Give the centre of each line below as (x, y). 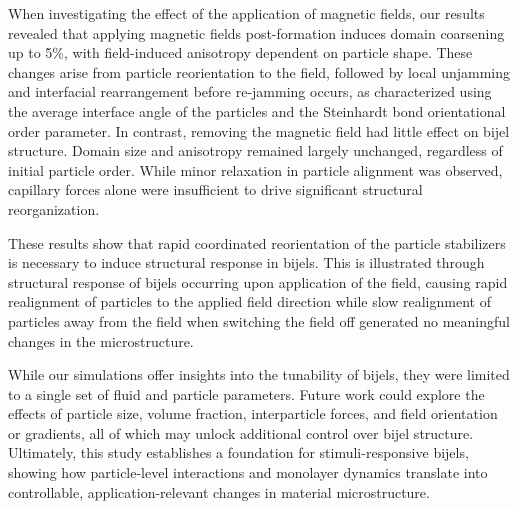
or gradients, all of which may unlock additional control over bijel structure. (241, 432)
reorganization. (54, 208)
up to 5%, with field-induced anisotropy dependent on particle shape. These (240, 52)
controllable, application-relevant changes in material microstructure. (219, 491)
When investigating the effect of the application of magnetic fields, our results (246, 13)
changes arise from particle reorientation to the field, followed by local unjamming (259, 71)
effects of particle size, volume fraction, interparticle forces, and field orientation (253, 413)
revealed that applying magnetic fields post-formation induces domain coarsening (256, 32)
